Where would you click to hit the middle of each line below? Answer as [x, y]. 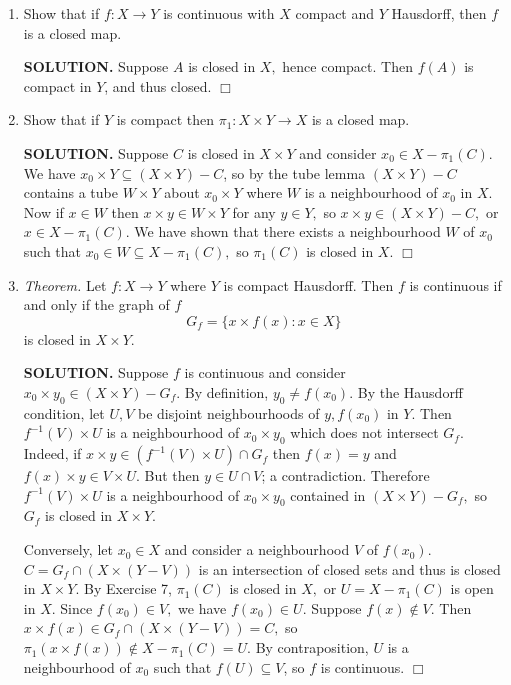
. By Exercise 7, [123, 588]
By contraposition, [312, 647]
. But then [167, 475]
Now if [43, 211]
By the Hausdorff [410, 391]
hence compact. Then [347, 66]
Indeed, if [52, 453]
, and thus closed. [158, 85]
